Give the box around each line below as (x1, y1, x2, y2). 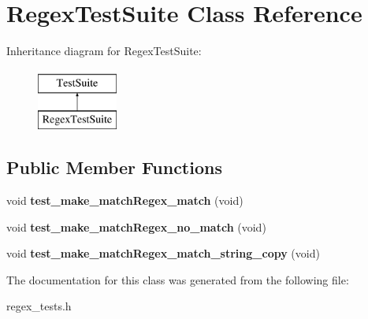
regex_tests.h (6, 298, 72, 314)
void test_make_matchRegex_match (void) (6, 192, 243, 209)
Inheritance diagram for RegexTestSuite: (6, 43, 202, 59)
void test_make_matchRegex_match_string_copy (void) (6, 245, 320, 262)
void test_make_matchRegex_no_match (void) (6, 218, 266, 235)
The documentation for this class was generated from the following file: (6, 271, 349, 287)
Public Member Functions (6, 155, 222, 180)
